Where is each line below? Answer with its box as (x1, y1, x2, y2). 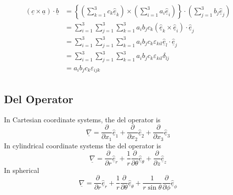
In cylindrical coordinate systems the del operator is (4, 140, 161, 150)
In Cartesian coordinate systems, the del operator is (4, 114, 161, 124)
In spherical (4, 165, 39, 175)
